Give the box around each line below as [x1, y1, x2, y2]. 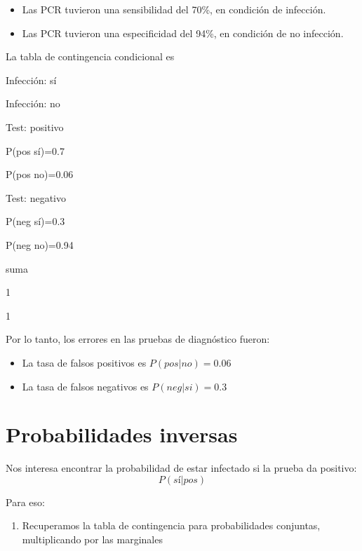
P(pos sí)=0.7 [6, 143, 65, 158]
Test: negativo [6, 190, 67, 205]
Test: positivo [6, 119, 64, 134]
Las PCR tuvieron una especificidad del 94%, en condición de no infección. [22, 25, 344, 40]
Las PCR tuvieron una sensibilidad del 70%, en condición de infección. [22, 2, 326, 16]
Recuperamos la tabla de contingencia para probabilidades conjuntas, [22, 518, 321, 533]
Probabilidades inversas [6, 420, 238, 449]
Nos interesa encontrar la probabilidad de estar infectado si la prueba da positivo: [6, 461, 357, 475]
